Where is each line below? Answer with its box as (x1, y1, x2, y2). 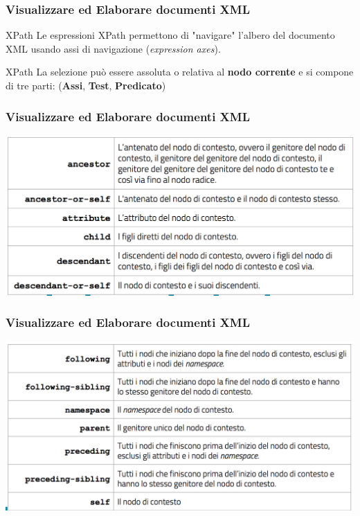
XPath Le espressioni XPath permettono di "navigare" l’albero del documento (6, 28, 335, 42)
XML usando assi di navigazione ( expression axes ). (6, 41, 221, 55)
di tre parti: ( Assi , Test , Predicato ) (6, 78, 166, 92)
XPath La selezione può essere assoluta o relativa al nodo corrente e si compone (6, 64, 354, 79)
